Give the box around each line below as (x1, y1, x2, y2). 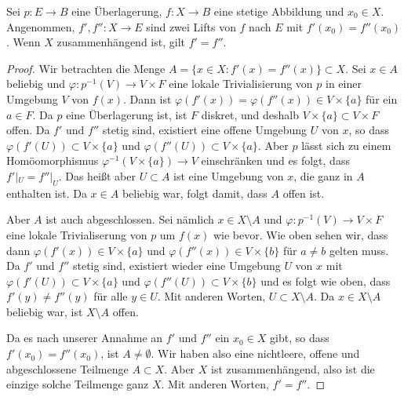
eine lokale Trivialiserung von (6, 226, 147, 242)
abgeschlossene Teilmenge (6, 360, 129, 377)
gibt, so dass (270, 330, 329, 346)
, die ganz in (293, 167, 353, 184)
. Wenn (6, 34, 41, 50)
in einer (326, 75, 362, 92)
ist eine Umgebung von (173, 167, 284, 184)
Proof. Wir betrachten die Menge (6, 60, 166, 76)
